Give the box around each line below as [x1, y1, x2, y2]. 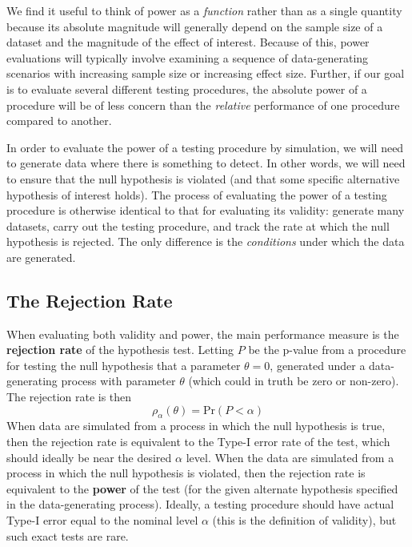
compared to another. [6, 112, 112, 129]
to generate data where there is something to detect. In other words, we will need [6, 155, 406, 171]
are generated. [6, 248, 76, 265]
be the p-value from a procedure [248, 341, 406, 358]
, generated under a [270, 356, 366, 373]
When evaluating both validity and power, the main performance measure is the [6, 325, 399, 342]
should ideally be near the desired [6, 448, 172, 465]
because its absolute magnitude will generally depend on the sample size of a [6, 18, 383, 34]
